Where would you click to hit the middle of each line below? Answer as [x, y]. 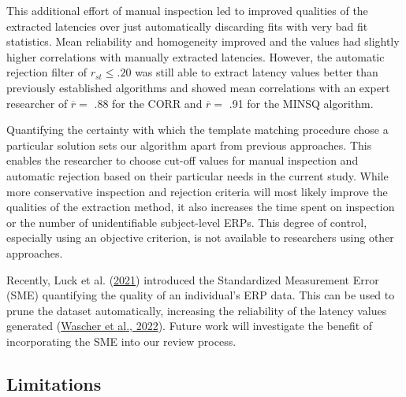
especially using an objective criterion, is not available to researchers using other [200, 237]
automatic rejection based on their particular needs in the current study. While [197, 175]
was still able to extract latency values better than [257, 72]
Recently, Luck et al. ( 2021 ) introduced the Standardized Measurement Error [193, 279]
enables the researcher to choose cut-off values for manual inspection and [183, 160]
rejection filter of [47, 72]
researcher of [37, 103]
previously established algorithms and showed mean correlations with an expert [198, 87]
